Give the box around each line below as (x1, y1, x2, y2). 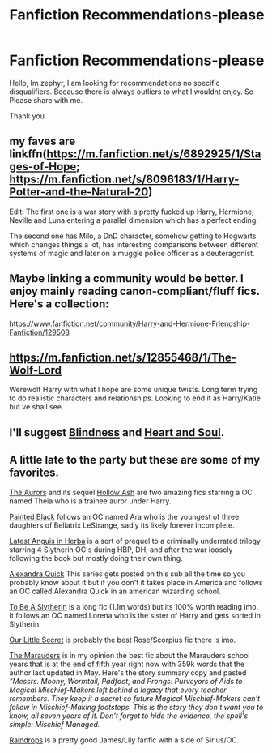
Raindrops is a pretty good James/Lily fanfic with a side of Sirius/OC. (9, 735, 240, 745)
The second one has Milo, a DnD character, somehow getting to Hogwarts (9, 231, 257, 241)
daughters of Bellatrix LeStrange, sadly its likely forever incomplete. (9, 520, 235, 530)
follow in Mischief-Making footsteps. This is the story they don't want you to (9, 702, 264, 712)
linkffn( (9, 148, 47, 161)
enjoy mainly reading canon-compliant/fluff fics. (9, 285, 260, 298)
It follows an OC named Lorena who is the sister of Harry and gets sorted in (9, 610, 261, 620)
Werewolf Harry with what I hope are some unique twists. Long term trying (9, 385, 258, 395)
